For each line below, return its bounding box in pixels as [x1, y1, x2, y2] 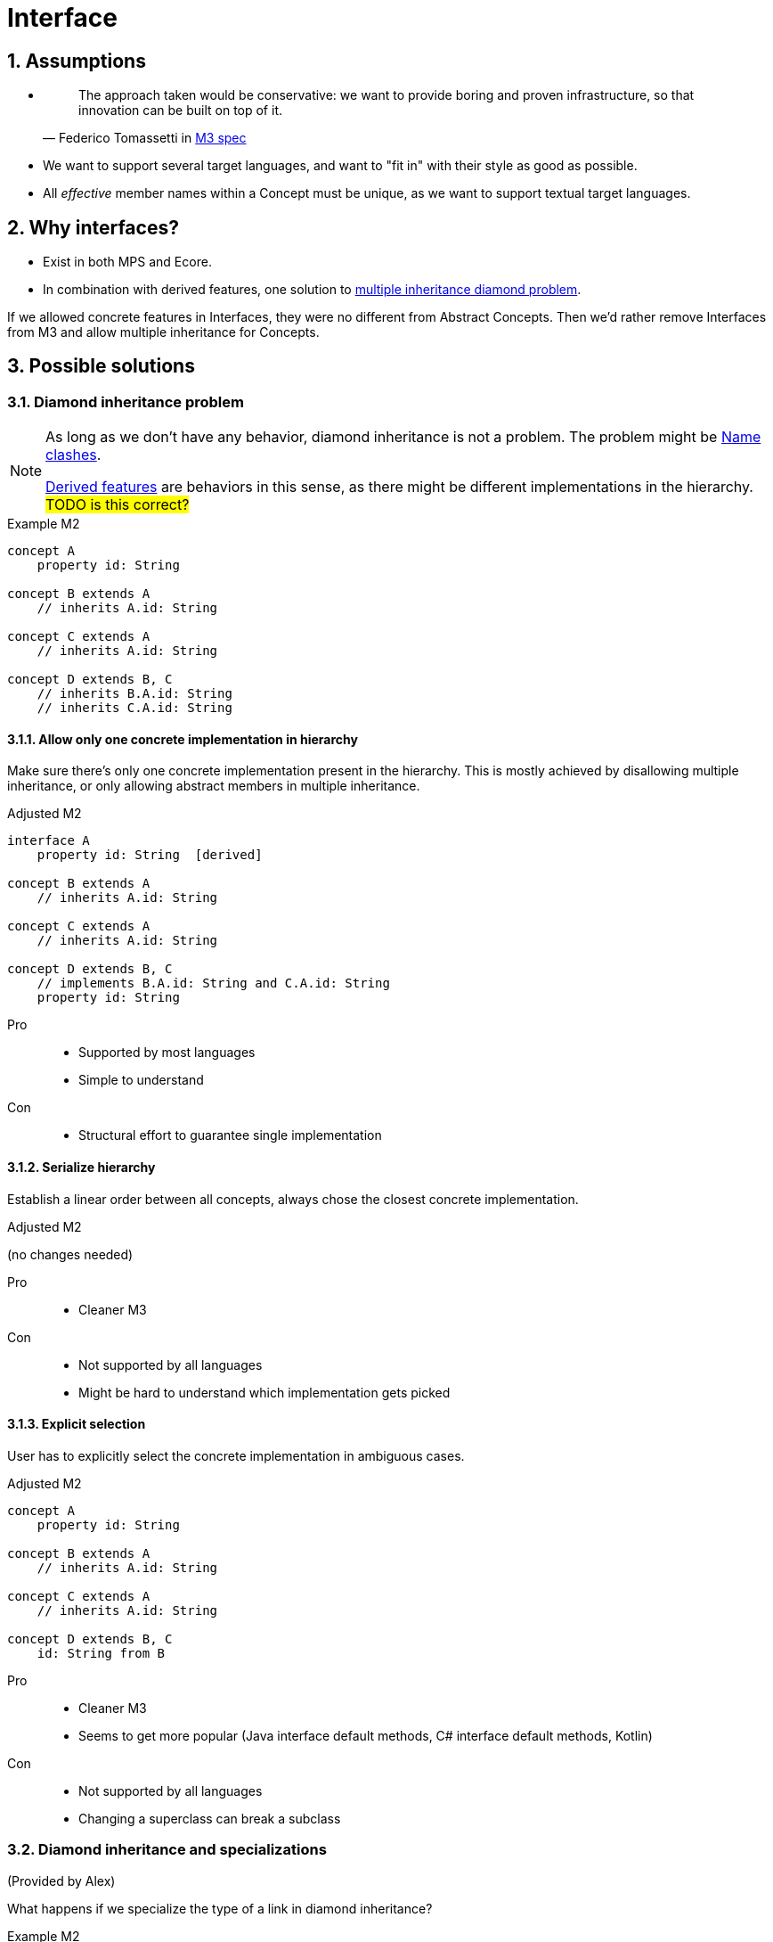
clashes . [45, 446, 102, 464]
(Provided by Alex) [7, 1872, 116, 1889]
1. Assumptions [7, 49, 146, 72]
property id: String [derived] [37, 848, 263, 863]
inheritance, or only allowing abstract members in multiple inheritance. [7, 778, 420, 794]
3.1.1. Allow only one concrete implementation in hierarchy [7, 731, 358, 747]
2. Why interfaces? [7, 216, 179, 239]
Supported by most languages [78, 1045, 256, 1061]
